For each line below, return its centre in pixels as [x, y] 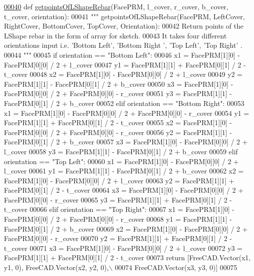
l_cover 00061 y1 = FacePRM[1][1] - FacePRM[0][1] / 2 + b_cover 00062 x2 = [124, 171]
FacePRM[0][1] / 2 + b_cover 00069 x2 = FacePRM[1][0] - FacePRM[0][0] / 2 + [126, 228]
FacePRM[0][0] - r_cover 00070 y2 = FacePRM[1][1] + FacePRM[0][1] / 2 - [118, 238]
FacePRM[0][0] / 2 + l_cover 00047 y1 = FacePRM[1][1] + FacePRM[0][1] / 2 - [125, 64]
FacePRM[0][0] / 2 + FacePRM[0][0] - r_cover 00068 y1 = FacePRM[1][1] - [118, 219]
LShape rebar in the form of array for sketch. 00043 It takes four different [115, 35]
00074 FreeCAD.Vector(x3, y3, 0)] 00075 [176, 267]
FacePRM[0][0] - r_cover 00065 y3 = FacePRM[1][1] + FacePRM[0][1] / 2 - [118, 199]
